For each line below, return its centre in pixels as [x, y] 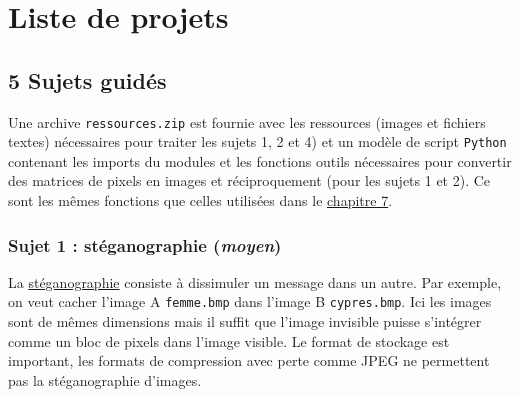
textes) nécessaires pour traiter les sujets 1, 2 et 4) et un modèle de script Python [257, 141]
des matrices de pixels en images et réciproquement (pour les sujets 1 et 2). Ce [249, 180]
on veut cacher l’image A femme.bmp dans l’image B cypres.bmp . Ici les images [250, 301]
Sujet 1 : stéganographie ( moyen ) [145, 244]
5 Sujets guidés [87, 79]
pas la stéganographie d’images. [105, 379]
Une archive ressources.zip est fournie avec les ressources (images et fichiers [247, 121]
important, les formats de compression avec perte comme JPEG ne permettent [249, 360]
